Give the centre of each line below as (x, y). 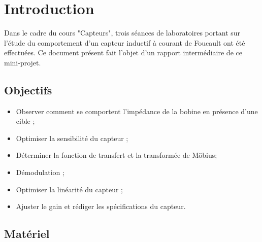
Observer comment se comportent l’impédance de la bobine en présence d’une (137, 111)
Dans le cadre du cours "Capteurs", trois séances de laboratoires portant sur (122, 33)
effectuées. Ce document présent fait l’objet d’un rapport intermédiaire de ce (123, 53)
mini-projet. (23, 62)
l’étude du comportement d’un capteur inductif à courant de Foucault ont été (125, 42)
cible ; (25, 121)
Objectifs (28, 90)
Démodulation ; (40, 172)
